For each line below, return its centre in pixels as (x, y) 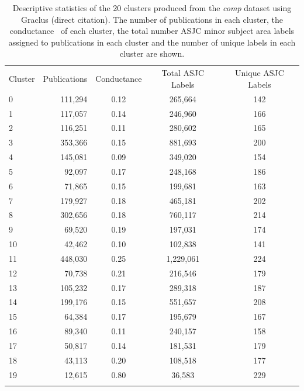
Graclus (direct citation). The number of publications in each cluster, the (152, 19)
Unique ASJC (260, 73)
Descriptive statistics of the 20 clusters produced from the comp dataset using (152, 8)
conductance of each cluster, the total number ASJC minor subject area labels (152, 31)
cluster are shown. (152, 53)
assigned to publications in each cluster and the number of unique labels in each (152, 42)
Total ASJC (183, 73)
